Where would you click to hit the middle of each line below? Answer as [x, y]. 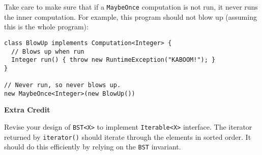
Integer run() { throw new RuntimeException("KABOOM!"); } [113, 60]
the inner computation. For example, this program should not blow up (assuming [130, 16]
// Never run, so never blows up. [63, 85]
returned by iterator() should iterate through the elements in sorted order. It [128, 137]
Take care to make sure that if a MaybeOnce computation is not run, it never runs [131, 7]
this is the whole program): [46, 27]
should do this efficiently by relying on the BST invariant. [93, 147]
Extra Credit [27, 110]
